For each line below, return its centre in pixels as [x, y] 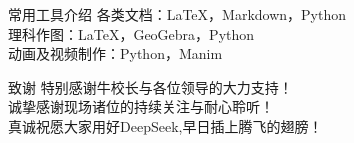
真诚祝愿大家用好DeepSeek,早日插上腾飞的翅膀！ [165, 125]
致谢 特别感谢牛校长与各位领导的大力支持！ [150, 86]
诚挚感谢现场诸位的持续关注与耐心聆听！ [141, 106]
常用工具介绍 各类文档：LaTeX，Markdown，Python [177, 14]
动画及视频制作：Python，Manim [115, 53]
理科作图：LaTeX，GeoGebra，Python [131, 33]
